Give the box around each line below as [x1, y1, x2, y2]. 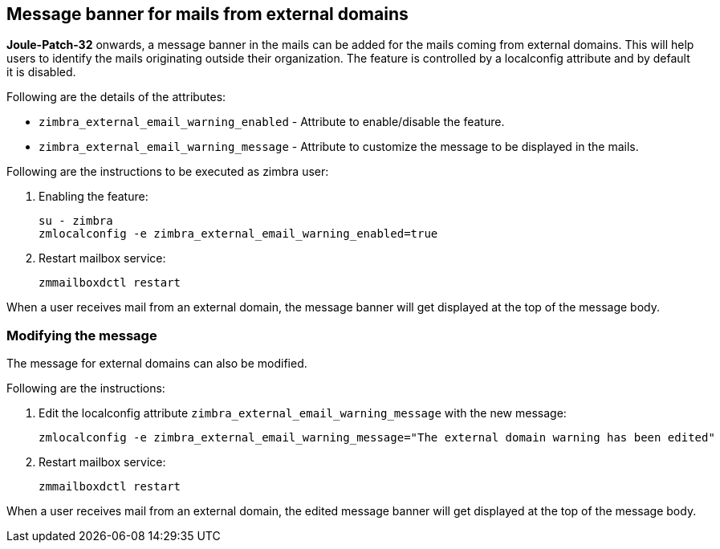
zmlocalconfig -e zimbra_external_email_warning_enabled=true [39, 227, 438, 241]
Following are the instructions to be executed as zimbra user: [6, 165, 329, 179]
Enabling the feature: [39, 189, 148, 204]
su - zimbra [39, 214, 113, 228]
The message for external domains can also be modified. [6, 356, 307, 371]
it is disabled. [6, 65, 76, 79]
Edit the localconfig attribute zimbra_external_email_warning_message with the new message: [39, 406, 567, 421]
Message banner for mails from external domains [6, 4, 409, 24]
